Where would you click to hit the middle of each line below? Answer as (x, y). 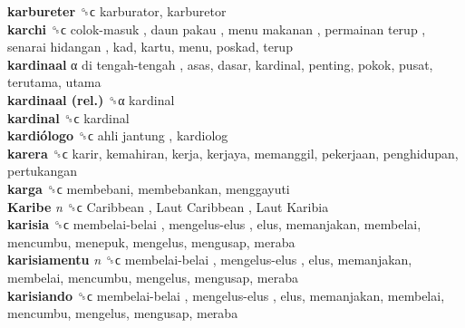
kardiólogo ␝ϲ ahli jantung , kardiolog (118, 135)
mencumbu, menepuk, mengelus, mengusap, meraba (151, 241)
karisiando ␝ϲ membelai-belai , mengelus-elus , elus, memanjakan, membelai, (226, 295)
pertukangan (43, 171)
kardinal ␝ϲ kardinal (68, 117)
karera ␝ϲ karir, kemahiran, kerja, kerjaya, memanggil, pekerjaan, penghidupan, (233, 153)
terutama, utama (54, 82)
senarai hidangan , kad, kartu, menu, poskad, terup (150, 47)
